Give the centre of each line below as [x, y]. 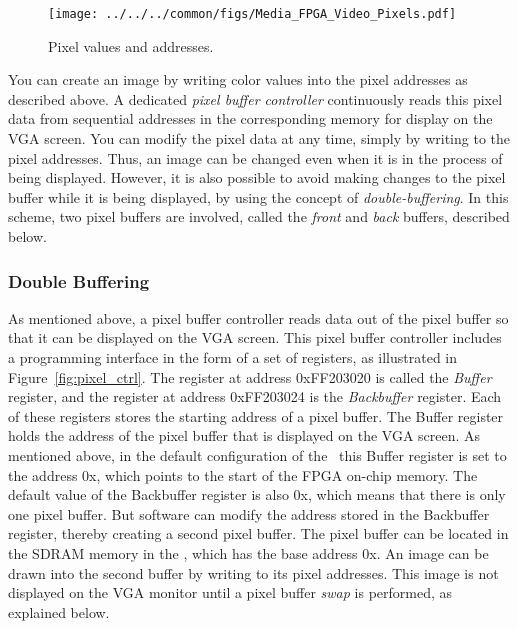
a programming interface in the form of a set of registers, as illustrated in [233, 357]
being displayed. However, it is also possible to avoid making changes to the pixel [257, 177]
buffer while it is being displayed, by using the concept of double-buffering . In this [258, 196]
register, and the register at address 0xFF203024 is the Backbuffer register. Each [255, 396]
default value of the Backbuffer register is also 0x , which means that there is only [257, 494]
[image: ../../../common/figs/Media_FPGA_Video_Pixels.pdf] [252, 14]
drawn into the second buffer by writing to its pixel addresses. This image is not [253, 572]
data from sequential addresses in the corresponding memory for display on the [250, 118]
